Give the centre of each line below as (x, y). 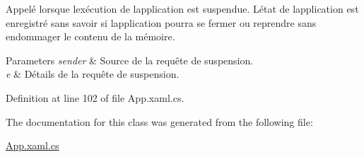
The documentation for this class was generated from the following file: (159, 121)
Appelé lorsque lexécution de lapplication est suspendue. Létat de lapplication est (182, 8)
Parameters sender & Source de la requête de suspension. (130, 60)
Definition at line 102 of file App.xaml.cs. (95, 97)
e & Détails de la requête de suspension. (93, 74)
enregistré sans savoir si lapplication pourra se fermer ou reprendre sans (161, 22)
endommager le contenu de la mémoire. (90, 36)
